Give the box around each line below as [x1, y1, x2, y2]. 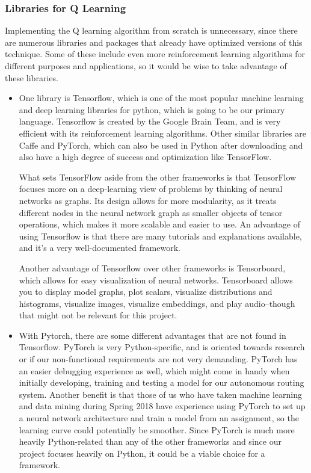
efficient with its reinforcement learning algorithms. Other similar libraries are [19, 126, 306, 139]
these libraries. [5, 71, 58, 84]
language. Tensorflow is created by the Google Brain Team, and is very [19, 115, 281, 128]
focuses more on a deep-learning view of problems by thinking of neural [19, 182, 283, 195]
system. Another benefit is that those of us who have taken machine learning [19, 388, 303, 400]
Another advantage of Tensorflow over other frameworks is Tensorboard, [19, 261, 286, 274]
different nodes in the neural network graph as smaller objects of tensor [19, 206, 283, 218]
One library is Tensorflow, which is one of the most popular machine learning [19, 91, 304, 104]
